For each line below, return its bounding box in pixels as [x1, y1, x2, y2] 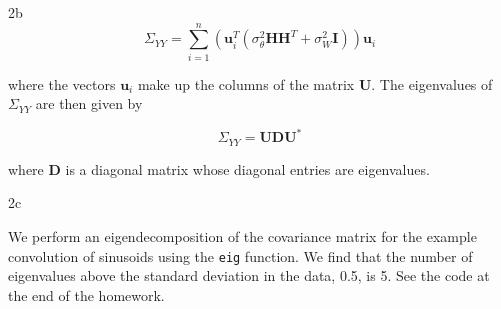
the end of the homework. [8, 284, 165, 305]
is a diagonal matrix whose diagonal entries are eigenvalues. [65, 158, 430, 179]
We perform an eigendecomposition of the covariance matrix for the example [8, 226, 477, 247]
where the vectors [8, 73, 116, 94]
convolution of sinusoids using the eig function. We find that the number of [8, 245, 473, 266]
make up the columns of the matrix [137, 73, 355, 94]
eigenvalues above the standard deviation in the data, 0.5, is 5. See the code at [8, 265, 490, 286]
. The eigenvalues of [371, 73, 493, 94]
